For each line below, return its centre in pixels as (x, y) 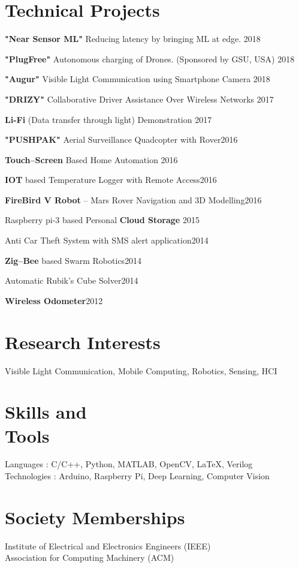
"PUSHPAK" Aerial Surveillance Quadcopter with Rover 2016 (121, 139)
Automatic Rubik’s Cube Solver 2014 (72, 280)
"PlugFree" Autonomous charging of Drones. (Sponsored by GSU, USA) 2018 (150, 58)
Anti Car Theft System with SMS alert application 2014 (107, 240)
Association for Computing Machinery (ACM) (90, 558)
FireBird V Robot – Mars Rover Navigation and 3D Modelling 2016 (133, 199)
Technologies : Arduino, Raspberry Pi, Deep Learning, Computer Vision (137, 476)
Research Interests (83, 342)
